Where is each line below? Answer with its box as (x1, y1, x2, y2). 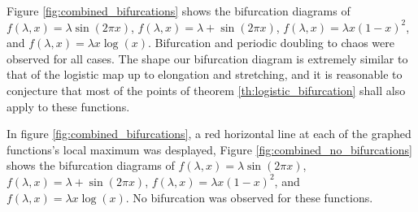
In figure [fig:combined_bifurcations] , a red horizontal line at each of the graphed (7, 125, 411, 142)
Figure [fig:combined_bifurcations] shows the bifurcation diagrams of (7, 2, 351, 19)
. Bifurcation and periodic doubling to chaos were (147, 34, 394, 51)
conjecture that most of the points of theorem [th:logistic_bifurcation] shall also (7, 81, 406, 98)
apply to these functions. (7, 97, 130, 115)
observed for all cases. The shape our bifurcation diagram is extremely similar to (7, 50, 408, 67)
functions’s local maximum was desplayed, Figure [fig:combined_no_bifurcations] (7, 141, 412, 158)
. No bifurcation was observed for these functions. (125, 188, 373, 206)
